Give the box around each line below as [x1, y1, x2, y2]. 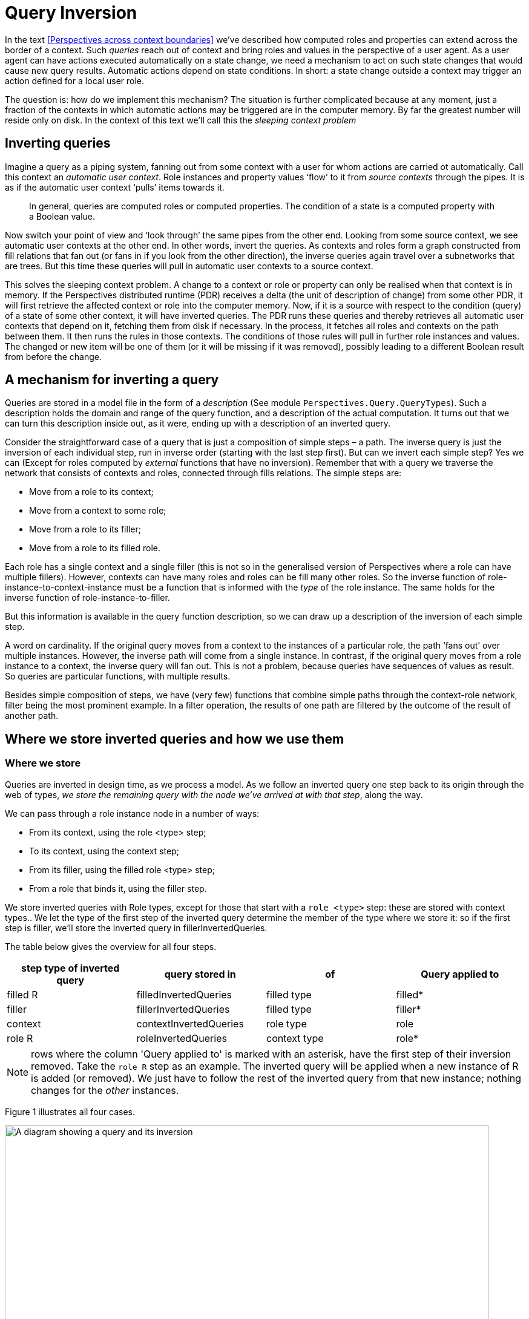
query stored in [164, 967, 236, 980]
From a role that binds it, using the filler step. [29, 883, 207, 894]
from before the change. [5, 351, 102, 362]
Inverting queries [5, 136, 111, 151]
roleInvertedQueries [136, 1032, 227, 1044]
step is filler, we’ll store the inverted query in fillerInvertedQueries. [5, 922, 268, 933]
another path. [5, 710, 59, 721]
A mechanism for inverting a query [5, 372, 219, 388]
